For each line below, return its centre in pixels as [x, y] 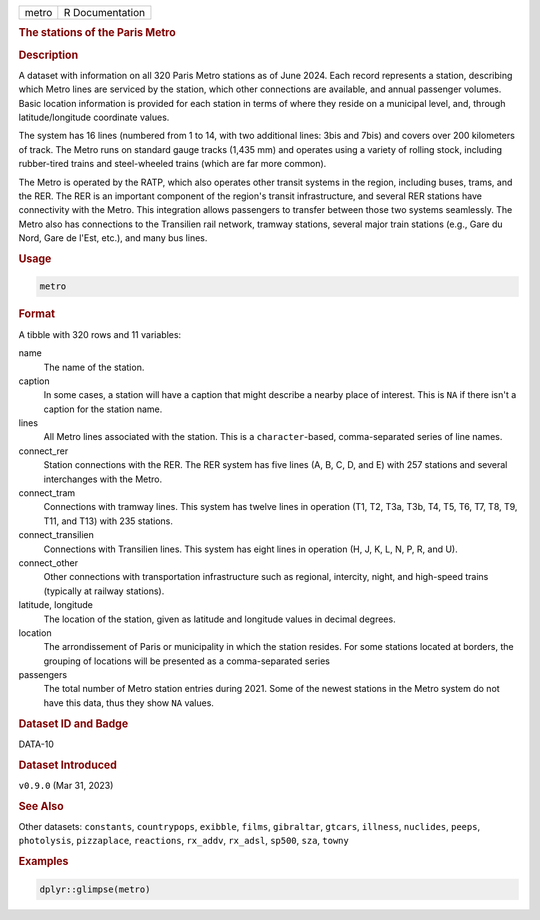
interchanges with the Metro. [103, 479]
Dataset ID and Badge [73, 723]
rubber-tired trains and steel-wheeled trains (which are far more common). [172, 164]
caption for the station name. [103, 409]
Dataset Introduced [67, 765]
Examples [43, 862]
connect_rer [43, 451]
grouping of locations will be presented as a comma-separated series [186, 661]
